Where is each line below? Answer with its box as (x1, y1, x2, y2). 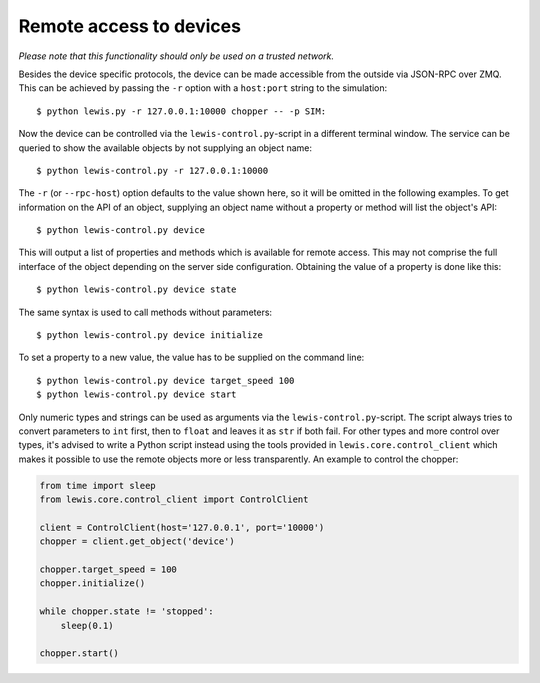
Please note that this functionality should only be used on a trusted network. (18, 50, 335, 62)
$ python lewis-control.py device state (36, 284, 237, 295)
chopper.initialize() (39, 578, 146, 589)
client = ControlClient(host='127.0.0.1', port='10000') (39, 521, 325, 533)
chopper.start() (39, 648, 120, 659)
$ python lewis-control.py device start (36, 389, 237, 400)
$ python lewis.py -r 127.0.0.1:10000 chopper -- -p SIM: (36, 105, 327, 117)
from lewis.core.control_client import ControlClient (39, 494, 309, 505)
